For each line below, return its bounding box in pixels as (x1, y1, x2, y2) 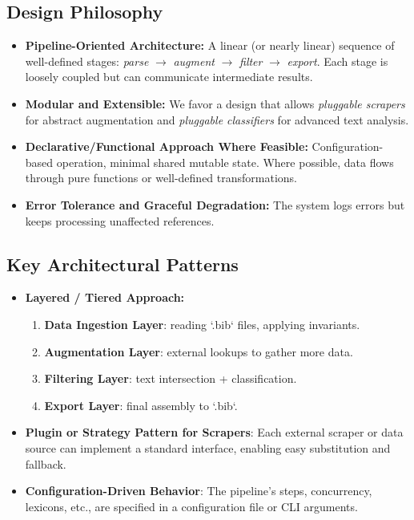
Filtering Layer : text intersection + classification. (44, 370, 297, 387)
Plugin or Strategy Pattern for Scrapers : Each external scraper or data (25, 424, 404, 441)
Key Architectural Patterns (6, 251, 239, 276)
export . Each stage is (287, 52, 388, 69)
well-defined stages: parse (25, 52, 149, 69)
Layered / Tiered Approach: (25, 289, 185, 306)
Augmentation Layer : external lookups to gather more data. (44, 343, 353, 360)
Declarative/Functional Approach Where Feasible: (25, 138, 308, 155)
